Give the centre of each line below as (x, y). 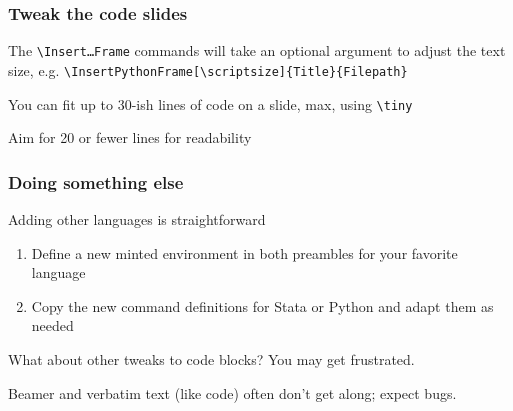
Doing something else (96, 181)
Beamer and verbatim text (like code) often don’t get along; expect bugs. (232, 392)
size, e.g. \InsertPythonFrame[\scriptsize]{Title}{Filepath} (208, 69)
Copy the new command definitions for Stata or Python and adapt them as (262, 305)
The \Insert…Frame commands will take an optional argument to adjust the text (257, 50)
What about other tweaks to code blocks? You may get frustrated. (211, 358)
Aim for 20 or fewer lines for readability (130, 137)
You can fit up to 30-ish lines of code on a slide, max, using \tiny (210, 103)
